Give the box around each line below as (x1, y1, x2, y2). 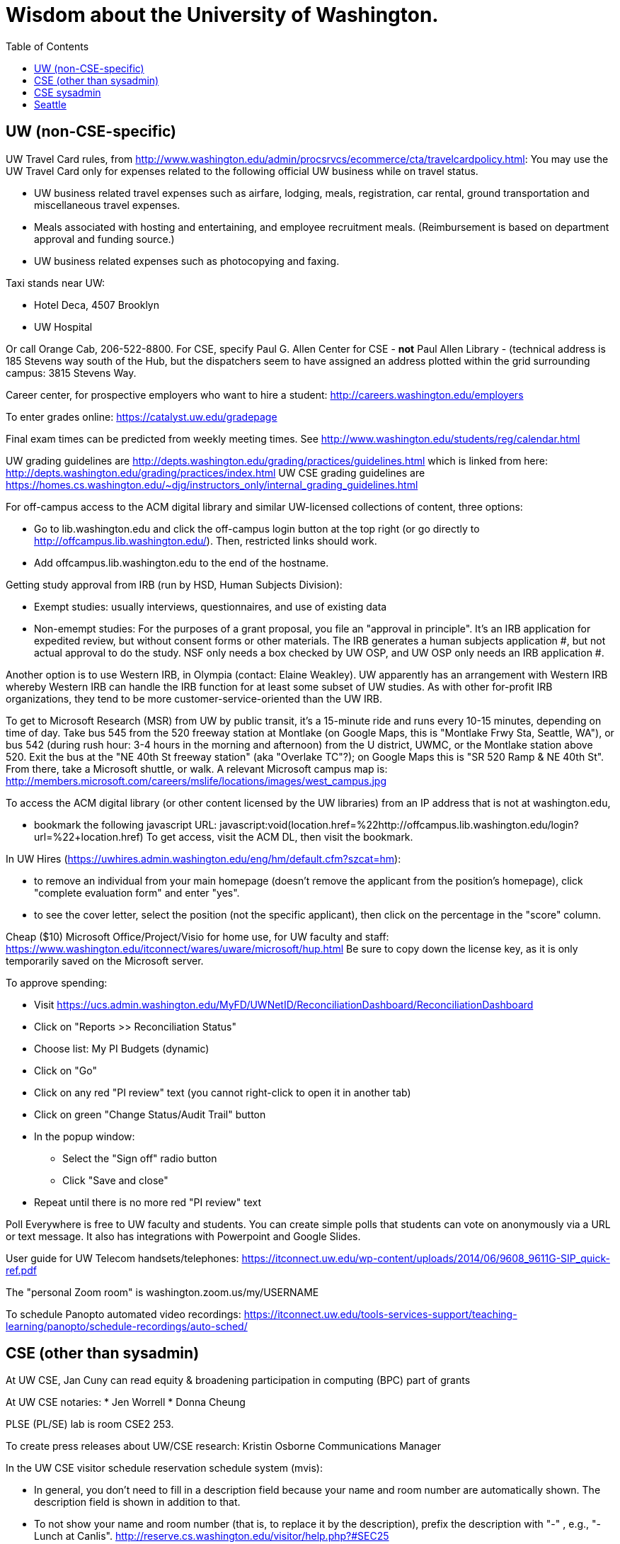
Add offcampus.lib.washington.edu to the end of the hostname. (34, 556, 329, 569)
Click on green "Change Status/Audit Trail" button (34, 1108, 266, 1120)
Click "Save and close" (62, 1174, 168, 1186)
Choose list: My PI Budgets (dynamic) (34, 1042, 209, 1055)
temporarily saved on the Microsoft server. (6, 954, 204, 967)
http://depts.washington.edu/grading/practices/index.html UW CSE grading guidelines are (6, 466, 425, 479)
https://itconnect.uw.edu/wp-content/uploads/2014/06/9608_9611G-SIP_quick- (241, 1251, 610, 1264)
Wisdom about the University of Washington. (6, 3, 439, 27)
